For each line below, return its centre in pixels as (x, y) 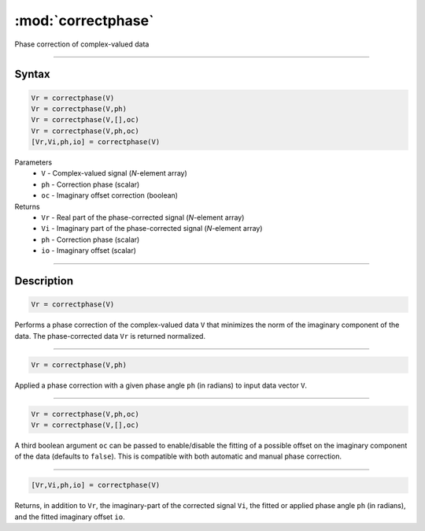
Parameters (33, 162)
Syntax (32, 74)
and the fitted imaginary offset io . (70, 517)
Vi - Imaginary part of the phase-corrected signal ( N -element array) (152, 228)
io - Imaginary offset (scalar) (89, 251)
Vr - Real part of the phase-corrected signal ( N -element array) (143, 217)
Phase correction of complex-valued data (82, 44)
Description (44, 281)
